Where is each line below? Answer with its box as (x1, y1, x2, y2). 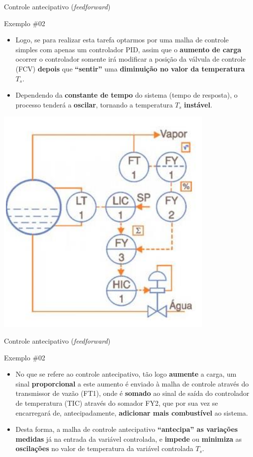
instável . (184, 99, 213, 109)
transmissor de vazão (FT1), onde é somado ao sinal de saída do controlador (15, 388, 250, 398)
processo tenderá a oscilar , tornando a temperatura (15, 99, 173, 109)
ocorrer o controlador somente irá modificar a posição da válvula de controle (15, 54, 246, 64)
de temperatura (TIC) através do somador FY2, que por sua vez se (15, 397, 218, 408)
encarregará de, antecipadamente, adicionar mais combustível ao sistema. (15, 407, 248, 418)
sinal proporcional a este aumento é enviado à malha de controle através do (15, 378, 249, 388)
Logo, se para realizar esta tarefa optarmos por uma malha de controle (15, 35, 229, 45)
